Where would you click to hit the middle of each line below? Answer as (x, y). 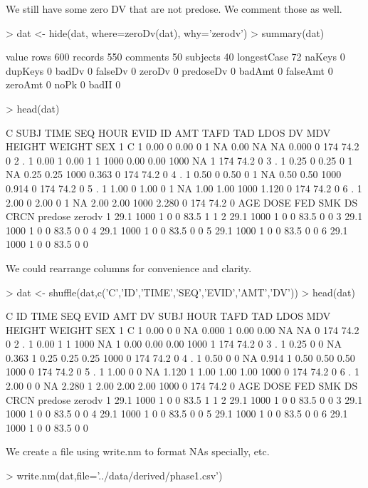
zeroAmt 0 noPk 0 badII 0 (63, 84)
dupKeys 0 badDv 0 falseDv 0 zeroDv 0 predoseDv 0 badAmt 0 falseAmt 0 (169, 70)
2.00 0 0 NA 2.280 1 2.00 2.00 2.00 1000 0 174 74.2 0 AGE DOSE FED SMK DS (182, 386)
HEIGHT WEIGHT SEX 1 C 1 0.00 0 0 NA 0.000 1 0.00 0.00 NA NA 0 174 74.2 (183, 329)
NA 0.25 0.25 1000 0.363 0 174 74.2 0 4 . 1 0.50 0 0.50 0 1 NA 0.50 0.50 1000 (174, 174)
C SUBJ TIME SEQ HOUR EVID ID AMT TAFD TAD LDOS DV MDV (168, 132)
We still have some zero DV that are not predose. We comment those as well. (174, 9)
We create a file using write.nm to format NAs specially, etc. (138, 451)
